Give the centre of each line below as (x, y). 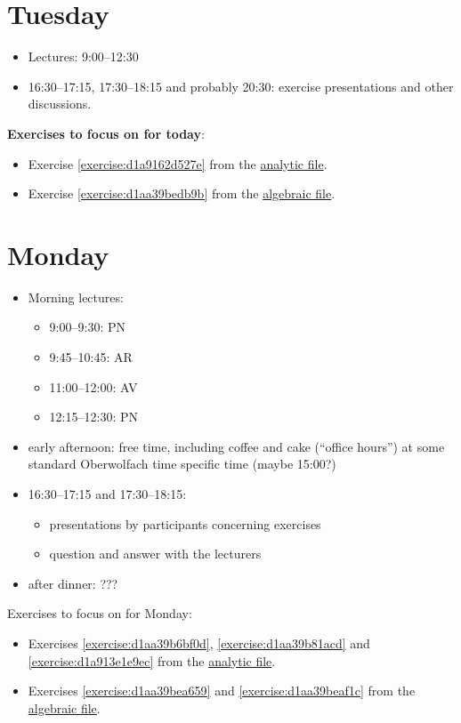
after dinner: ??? (73, 583)
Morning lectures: (76, 297)
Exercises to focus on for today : (106, 133)
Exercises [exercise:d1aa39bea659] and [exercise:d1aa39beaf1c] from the (222, 691)
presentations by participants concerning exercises (185, 523)
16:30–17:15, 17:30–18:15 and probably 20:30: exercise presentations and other (241, 86)
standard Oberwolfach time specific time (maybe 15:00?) (182, 464)
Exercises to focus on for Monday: (100, 613)
